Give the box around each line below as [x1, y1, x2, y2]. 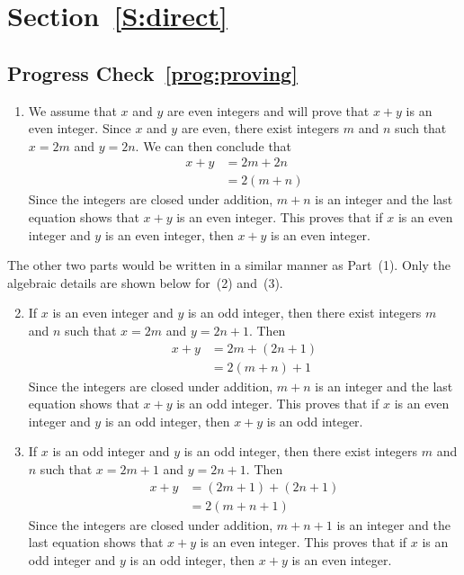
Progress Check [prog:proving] [7, 58, 298, 86]
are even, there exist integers [181, 119, 340, 138]
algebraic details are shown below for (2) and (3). [7, 273, 283, 292]
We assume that [28, 101, 117, 120]
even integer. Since [28, 119, 131, 138]
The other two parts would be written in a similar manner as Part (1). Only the [7, 256, 451, 274]
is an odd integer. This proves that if [176, 394, 379, 413]
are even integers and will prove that [167, 101, 370, 120]
